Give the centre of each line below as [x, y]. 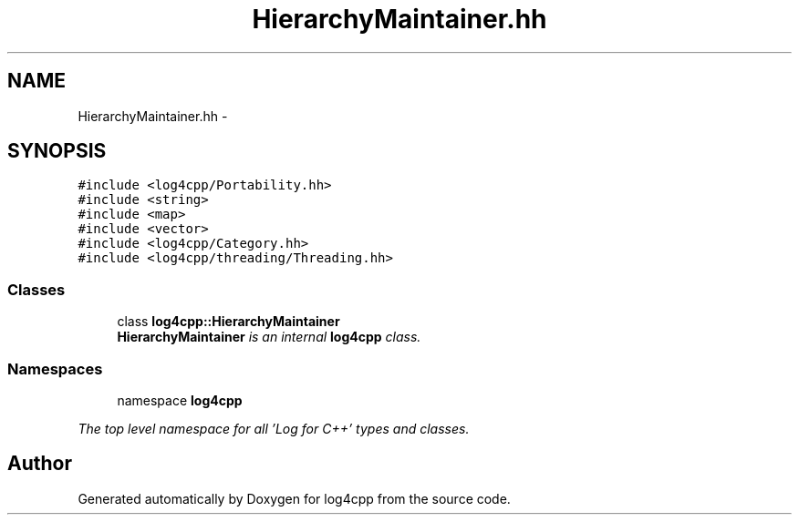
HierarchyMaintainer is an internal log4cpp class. [269, 337]
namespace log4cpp [180, 400]
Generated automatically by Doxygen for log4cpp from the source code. [294, 498]
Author [40, 464]
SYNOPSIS [57, 151]
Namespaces [55, 368]
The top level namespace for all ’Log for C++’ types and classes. [274, 428]
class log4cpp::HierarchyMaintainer [228, 322]
